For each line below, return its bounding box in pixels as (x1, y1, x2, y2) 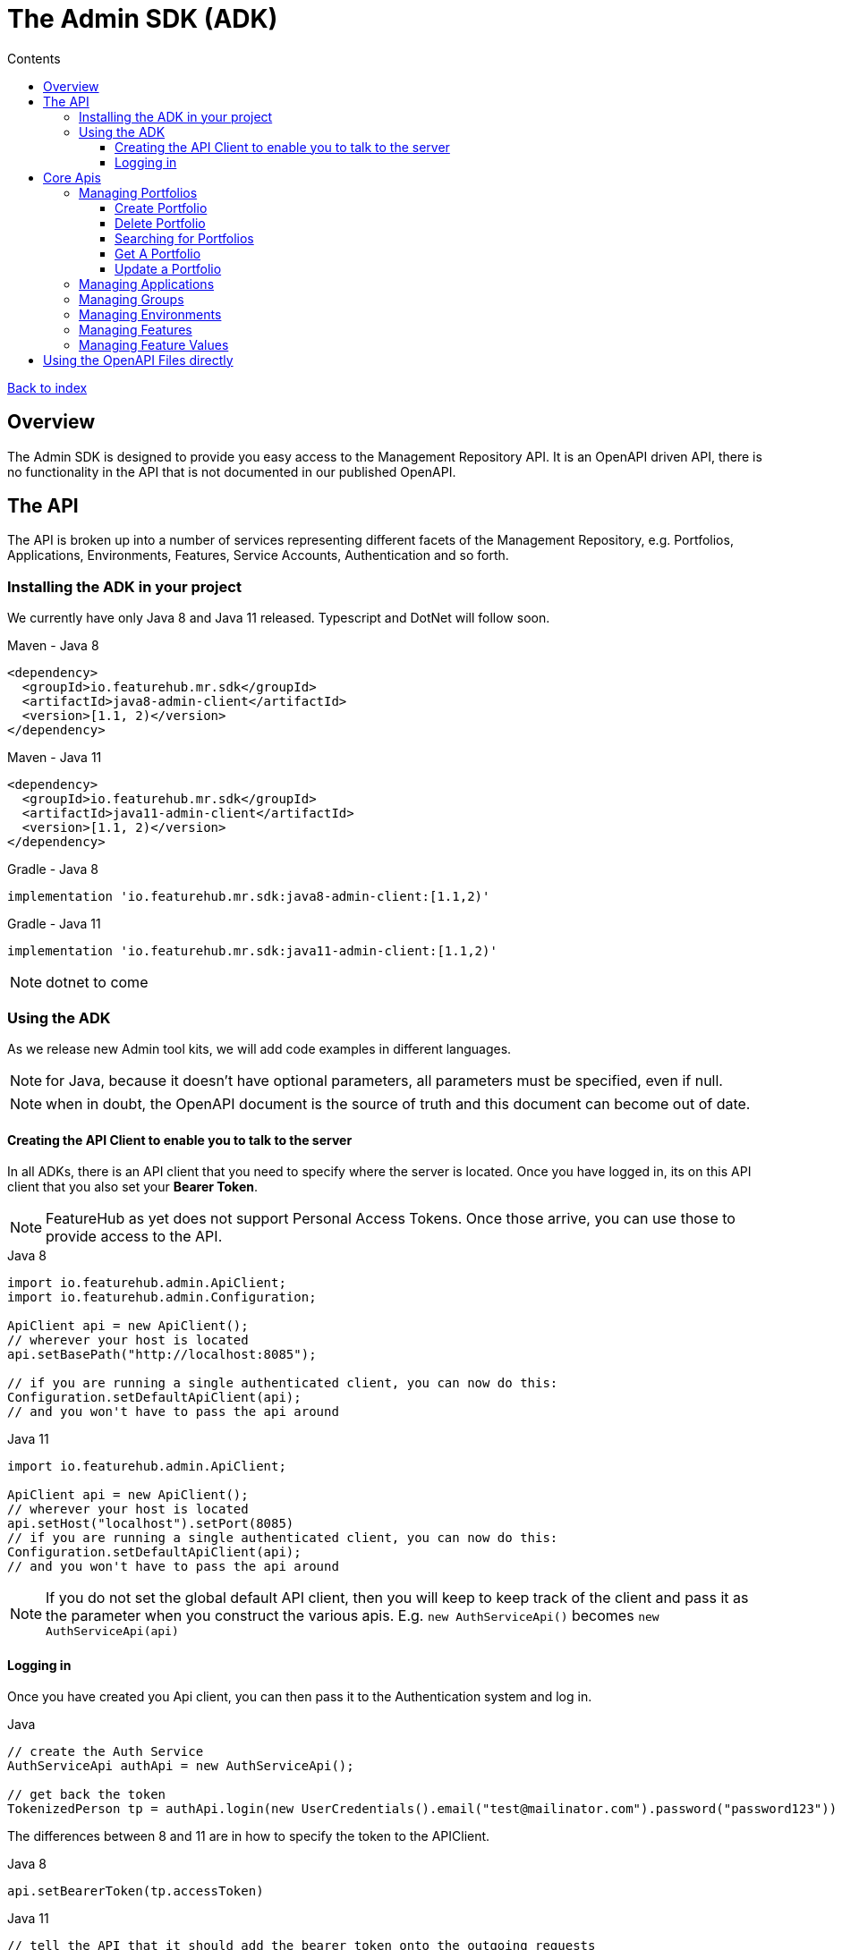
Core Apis (43, 169, 101, 185)
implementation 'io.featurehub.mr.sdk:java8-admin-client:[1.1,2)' (7, 889, 490, 904)
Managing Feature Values (79, 336, 229, 352)
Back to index (7, 379, 88, 395)
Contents (7, 50, 61, 66)
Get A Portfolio (115, 245, 201, 261)
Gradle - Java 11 (7, 916, 101, 932)
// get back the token (7, 1787, 166, 1802)
